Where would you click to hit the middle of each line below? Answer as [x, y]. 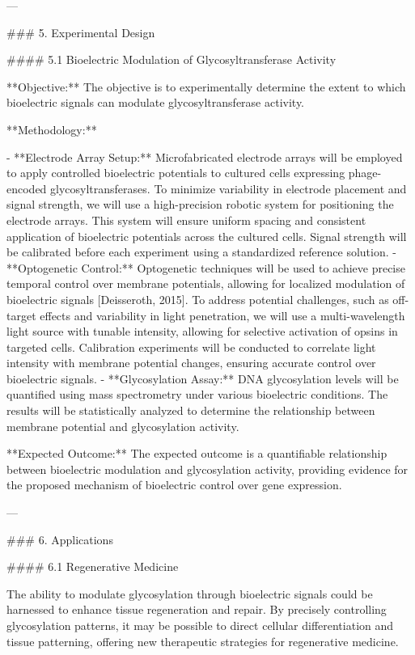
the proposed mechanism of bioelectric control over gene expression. [174, 485]
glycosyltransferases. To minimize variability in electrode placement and [229, 188]
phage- [365, 173]
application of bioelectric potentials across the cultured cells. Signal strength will [207, 236]
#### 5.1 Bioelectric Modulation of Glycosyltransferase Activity [172, 59]
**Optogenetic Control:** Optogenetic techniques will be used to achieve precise [206, 267]
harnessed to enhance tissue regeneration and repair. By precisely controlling [197, 609]
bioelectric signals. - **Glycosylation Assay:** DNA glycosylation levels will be [203, 378]
